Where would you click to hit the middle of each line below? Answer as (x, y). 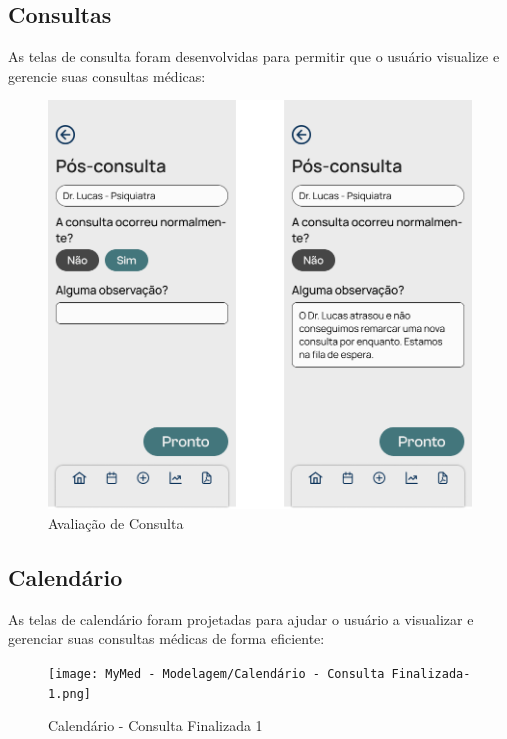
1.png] (69, 693)
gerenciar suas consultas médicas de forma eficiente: (166, 638)
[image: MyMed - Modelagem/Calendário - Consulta (216, 674)
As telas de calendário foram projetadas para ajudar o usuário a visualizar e (241, 618)
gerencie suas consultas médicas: (107, 75)
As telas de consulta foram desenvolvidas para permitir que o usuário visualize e (254, 56)
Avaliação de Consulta (116, 523)
